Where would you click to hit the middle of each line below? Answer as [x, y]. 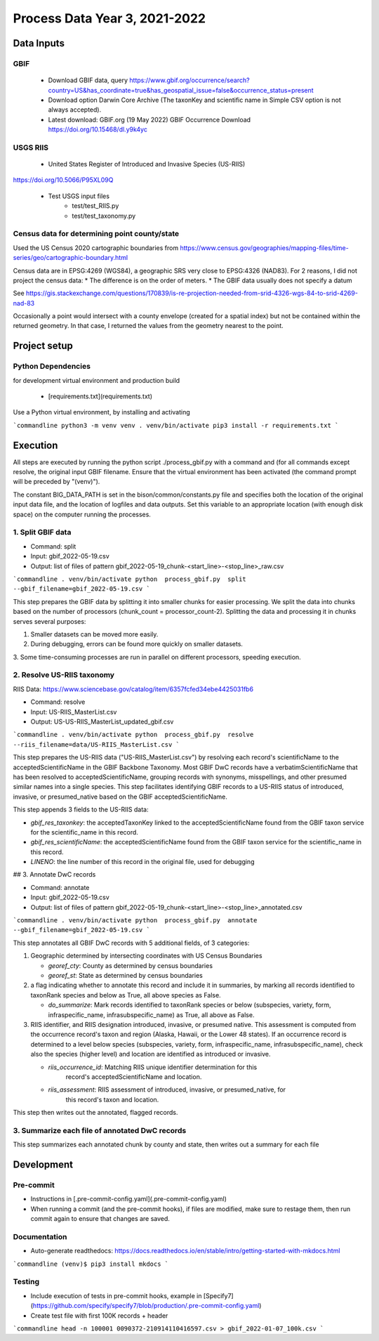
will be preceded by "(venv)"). [56, 482]
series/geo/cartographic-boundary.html [71, 258]
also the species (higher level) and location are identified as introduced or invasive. [151, 1054]
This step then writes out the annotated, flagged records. [95, 1113]
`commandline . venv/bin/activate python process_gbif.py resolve [133, 735]
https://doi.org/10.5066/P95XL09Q [63, 180]
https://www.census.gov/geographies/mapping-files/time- [264, 248]
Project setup [43, 346]
